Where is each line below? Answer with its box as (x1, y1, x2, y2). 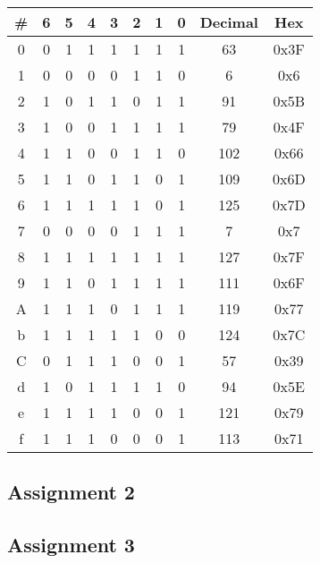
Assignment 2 (7, 478, 135, 506)
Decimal (199, 12, 258, 32)
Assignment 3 (7, 531, 135, 559)
